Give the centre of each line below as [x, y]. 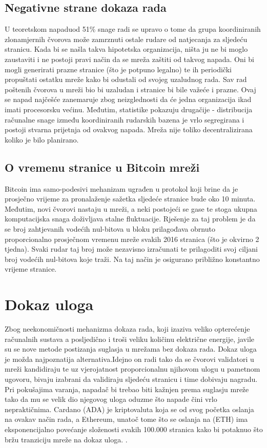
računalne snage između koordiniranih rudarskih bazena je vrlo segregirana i [125, 119]
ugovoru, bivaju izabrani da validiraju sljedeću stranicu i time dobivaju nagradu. [131, 379]
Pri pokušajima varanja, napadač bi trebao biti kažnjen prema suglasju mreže [127, 389]
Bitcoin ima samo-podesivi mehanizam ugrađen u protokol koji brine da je [121, 188]
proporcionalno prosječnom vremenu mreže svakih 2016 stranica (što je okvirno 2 [132, 239]
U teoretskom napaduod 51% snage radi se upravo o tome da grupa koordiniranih [133, 29]
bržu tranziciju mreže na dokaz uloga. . [66, 439]
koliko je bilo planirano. [42, 139]
